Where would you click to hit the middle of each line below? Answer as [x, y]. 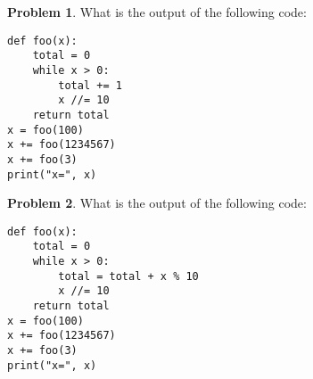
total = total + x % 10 [128, 276]
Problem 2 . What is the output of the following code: [157, 203]
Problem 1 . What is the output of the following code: [157, 12]
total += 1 [90, 85]
